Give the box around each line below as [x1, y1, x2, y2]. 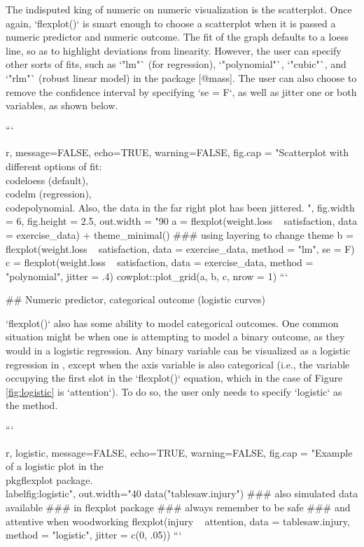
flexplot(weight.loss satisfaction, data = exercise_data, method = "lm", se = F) [6, 241, 355, 256]
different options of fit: [6, 158, 102, 173]
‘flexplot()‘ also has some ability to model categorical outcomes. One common [6, 315, 339, 330]
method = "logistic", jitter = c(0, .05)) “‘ [6, 527, 182, 542]
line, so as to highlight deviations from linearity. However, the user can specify [6, 43, 342, 57]
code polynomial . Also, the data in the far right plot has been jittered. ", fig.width [6, 200, 355, 214]
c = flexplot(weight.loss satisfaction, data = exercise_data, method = [6, 255, 314, 270]
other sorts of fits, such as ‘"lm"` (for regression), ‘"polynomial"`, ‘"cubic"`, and [6, 57, 346, 71]
